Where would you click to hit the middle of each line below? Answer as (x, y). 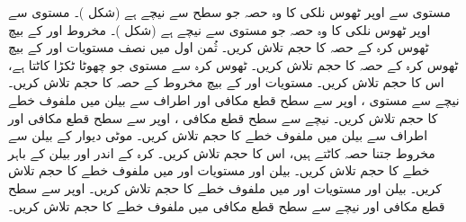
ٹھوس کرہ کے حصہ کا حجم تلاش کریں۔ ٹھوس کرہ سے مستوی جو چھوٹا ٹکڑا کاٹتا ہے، (233, 64)
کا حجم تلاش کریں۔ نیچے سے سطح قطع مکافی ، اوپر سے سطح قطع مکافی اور (223, 117)
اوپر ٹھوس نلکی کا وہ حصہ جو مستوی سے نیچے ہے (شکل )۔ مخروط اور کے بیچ (220, 29)
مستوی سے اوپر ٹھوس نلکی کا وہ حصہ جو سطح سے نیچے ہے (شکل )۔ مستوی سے (230, 12)
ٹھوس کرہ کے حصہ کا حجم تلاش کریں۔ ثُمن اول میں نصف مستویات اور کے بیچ (219, 47)
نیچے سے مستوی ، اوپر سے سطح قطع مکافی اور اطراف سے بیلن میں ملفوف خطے (234, 99)
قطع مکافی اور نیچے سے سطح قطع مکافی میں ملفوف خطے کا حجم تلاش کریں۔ (227, 205)
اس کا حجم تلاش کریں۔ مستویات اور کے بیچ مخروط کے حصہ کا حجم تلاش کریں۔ (226, 82)
